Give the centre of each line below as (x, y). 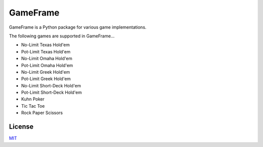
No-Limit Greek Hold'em (46, 72)
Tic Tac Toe (33, 106)
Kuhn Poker (33, 99)
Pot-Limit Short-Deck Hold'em (52, 93)
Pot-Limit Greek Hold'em (46, 79)
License (21, 127)
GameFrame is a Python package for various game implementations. (78, 27)
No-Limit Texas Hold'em (46, 45)
